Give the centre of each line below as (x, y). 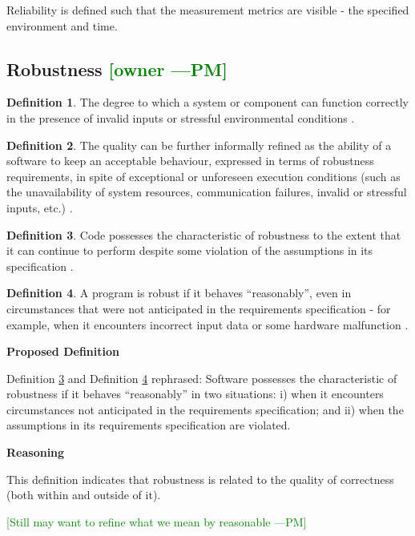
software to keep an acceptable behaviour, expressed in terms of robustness (190, 161)
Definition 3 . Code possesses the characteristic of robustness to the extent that (204, 234)
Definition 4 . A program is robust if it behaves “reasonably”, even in (179, 293)
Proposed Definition (63, 351)
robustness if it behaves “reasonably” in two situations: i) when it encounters (195, 394)
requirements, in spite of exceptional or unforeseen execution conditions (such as (203, 176)
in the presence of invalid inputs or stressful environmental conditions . (181, 117)
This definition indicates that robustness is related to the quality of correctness (200, 479)
